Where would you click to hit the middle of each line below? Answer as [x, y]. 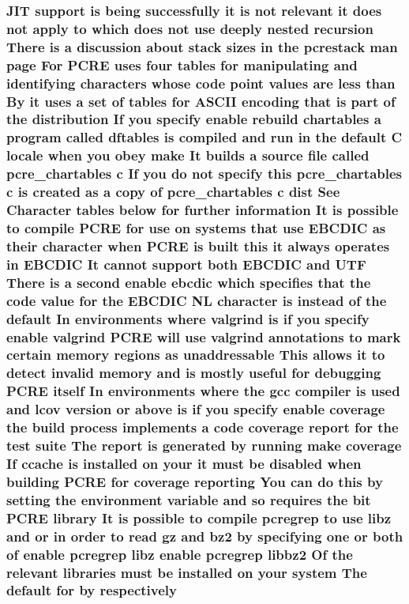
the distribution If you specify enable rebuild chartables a [194, 119]
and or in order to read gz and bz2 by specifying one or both [205, 536]
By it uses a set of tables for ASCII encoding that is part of [201, 101]
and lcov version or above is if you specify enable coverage [196, 409]
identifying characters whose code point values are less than [201, 83]
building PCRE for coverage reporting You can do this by [195, 481]
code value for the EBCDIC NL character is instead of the [197, 300]
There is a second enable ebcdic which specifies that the [189, 282]
